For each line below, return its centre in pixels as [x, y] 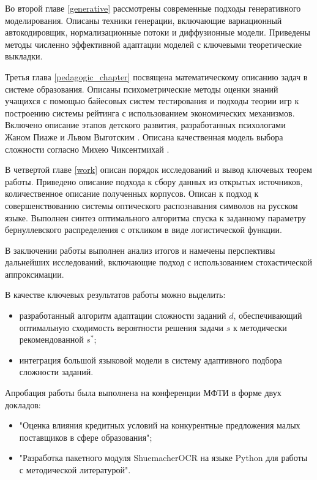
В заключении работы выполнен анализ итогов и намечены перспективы [140, 250]
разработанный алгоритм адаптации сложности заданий [123, 315]
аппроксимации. [35, 274]
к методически [260, 327]
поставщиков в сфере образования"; [86, 437]
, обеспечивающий [268, 315]
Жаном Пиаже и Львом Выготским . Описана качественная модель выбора [144, 136]
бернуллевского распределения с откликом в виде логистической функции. [144, 230]
